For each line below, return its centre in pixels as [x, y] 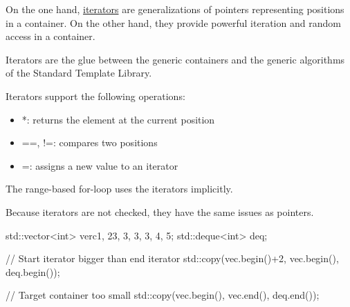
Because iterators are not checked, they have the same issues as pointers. [160, 211]
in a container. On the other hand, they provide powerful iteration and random [173, 22]
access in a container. [50, 36]
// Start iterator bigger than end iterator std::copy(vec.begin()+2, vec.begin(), [172, 258]
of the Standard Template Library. [79, 73]
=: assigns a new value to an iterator [100, 165]
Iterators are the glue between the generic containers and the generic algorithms [175, 59]
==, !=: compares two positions [90, 142]
